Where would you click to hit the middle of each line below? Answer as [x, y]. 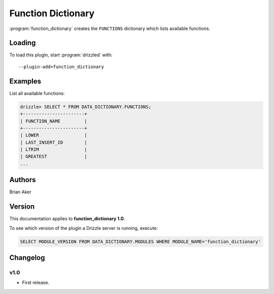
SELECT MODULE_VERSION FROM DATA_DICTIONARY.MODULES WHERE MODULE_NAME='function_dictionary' [141, 241]
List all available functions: [37, 93]
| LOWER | [54, 135]
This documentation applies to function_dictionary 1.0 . [67, 219]
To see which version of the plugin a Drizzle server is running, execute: [84, 228]
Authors [23, 180]
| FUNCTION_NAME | [54, 121]
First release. [36, 283]
